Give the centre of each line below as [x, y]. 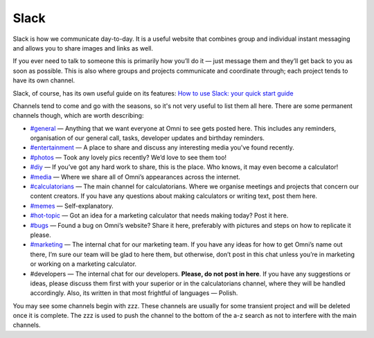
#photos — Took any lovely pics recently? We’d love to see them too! [128, 157]
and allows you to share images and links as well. [83, 48]
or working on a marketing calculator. [83, 264]
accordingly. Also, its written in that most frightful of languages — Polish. [134, 293]
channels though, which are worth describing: [78, 116]
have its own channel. [44, 80]
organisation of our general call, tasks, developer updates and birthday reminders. [147, 138]
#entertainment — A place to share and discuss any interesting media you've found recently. [162, 148]
